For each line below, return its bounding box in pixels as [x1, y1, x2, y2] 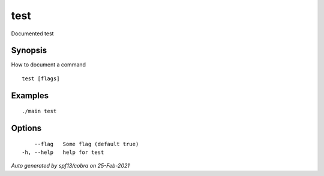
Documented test [11, 30, 54, 37]
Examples [11, 90, 49, 101]
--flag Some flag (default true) [34, 141, 139, 147]
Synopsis [11, 45, 47, 56]
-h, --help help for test [22, 149, 104, 156]
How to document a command [11, 61, 86, 68]
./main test [22, 108, 57, 115]
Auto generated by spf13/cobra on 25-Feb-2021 [11, 162, 130, 169]
